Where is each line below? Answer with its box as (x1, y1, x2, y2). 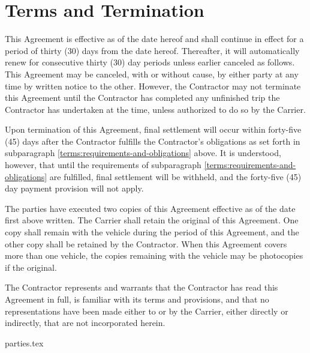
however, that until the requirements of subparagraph (5, 158, 201, 171)
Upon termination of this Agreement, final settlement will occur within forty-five (5, 123, 302, 136)
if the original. (5, 261, 57, 273)
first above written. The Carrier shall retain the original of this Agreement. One (5, 214, 299, 226)
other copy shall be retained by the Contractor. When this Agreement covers (5, 237, 287, 250)
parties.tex (5, 336, 44, 349)
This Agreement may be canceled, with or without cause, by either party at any (5, 67, 299, 80)
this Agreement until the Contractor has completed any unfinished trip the (5, 91, 280, 104)
